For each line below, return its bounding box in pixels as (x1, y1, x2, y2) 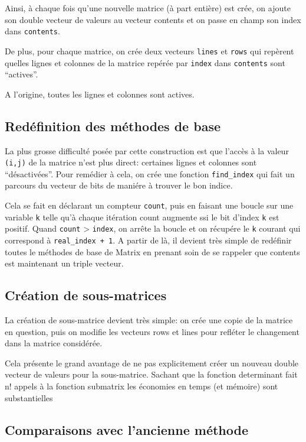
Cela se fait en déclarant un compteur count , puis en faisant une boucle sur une (5, 199, 294, 212)
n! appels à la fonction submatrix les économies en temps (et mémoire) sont (5, 380, 278, 392)
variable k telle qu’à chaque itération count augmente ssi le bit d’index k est (5, 210, 279, 223)
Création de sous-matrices (5, 286, 167, 304)
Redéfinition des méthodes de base (5, 116, 221, 135)
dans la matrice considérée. (5, 337, 103, 349)
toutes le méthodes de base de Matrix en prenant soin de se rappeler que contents (5, 245, 300, 258)
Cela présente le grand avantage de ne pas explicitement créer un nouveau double (5, 356, 299, 369)
